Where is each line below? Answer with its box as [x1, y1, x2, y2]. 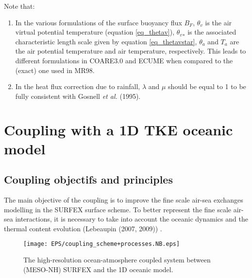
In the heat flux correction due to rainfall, [15, 81, 140, 92]
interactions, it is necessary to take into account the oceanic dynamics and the [15, 214, 248, 224]
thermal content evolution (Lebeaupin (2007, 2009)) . [4, 223, 162, 233]
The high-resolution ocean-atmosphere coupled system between [23, 255, 211, 265]
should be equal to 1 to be [168, 81, 246, 92]
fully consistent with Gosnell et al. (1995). [15, 91, 141, 101]
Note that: [4, 1, 35, 11]
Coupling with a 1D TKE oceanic [4, 119, 233, 139]
